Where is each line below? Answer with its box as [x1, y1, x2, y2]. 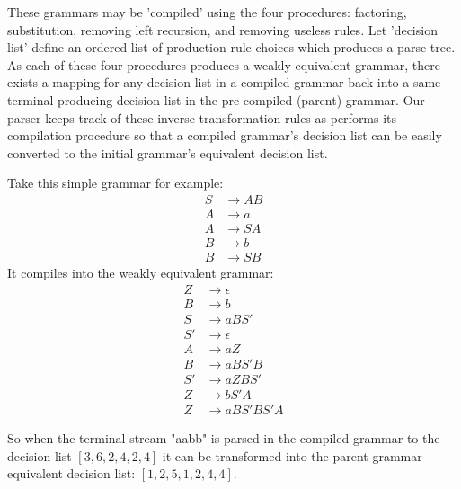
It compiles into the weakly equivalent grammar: [7, 263, 274, 282]
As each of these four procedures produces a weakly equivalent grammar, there [7, 55, 440, 74]
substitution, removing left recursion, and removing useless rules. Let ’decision [7, 20, 438, 39]
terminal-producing [7, 90, 113, 109]
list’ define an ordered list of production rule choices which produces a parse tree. [7, 38, 456, 57]
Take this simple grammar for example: [7, 173, 224, 192]
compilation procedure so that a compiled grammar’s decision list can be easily [7, 126, 442, 145]
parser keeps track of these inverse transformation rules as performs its [7, 108, 397, 127]
